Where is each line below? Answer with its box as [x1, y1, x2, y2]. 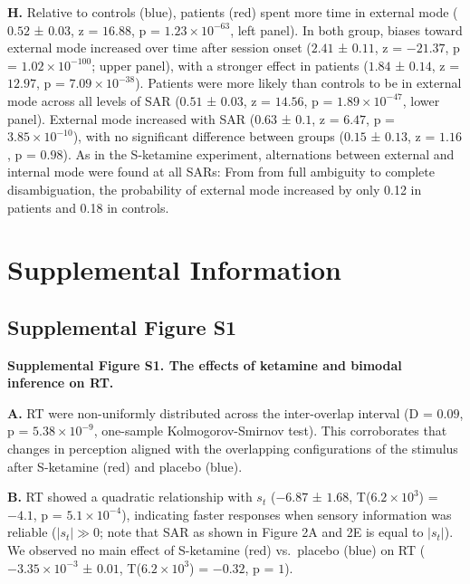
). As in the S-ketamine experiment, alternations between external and [62, 144, 455, 163]
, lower [402, 91, 440, 110]
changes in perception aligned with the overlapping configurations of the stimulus [7, 439, 458, 458]
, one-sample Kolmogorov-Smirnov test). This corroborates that [93, 421, 447, 440]
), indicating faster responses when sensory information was [121, 504, 452, 523]
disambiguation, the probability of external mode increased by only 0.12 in [7, 179, 422, 198]
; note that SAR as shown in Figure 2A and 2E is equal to [99, 522, 424, 541]
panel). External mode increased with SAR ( [7, 109, 255, 128]
